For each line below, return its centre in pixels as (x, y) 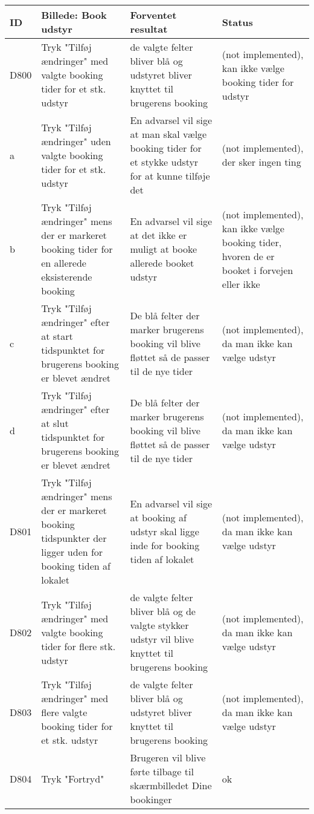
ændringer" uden (76, 141)
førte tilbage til (162, 771)
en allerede (64, 263)
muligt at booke (164, 249)
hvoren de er (248, 256)
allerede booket (162, 263)
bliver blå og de (163, 611)
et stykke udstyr (164, 162)
